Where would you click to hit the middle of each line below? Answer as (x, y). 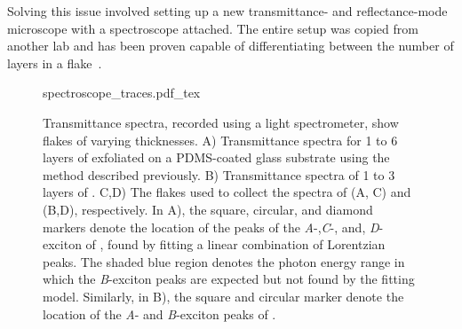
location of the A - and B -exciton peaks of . (159, 313)
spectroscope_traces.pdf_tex (122, 93)
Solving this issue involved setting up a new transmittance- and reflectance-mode (227, 11)
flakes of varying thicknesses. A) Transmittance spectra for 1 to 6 (220, 140)
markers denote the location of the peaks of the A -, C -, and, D (211, 227)
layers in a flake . (55, 63)
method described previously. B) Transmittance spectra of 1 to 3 (219, 174)
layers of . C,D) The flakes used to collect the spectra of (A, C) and (227, 192)
